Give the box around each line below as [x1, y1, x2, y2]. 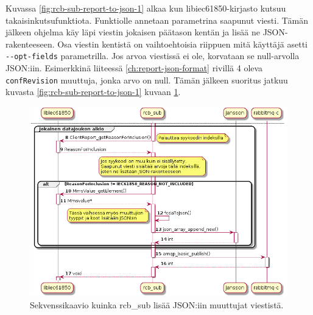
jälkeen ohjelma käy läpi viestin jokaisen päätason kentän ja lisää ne [5, 26, 260, 38]
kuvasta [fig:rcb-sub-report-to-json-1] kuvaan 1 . [5, 85, 181, 98]
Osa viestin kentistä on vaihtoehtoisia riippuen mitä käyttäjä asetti [57, 37, 308, 50]
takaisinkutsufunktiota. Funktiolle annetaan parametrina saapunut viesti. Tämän [5, 13, 308, 26]
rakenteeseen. [5, 37, 55, 50]
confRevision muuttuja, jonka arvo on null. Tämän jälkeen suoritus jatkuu [5, 73, 288, 86]
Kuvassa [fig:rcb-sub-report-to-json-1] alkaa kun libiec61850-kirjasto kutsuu [5, 2, 286, 14]
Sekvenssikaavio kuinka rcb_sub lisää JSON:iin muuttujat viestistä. [30, 298, 284, 311]
